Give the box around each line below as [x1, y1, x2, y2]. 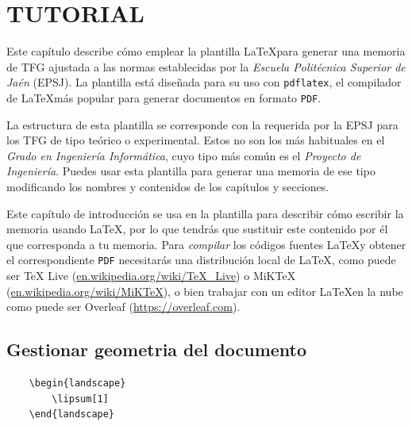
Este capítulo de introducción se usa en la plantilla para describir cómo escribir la [6, 205, 404, 221]
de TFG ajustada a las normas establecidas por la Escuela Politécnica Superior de [6, 58, 406, 75]
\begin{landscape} [29, 378, 126, 390]
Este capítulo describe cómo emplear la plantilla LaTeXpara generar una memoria [6, 43, 406, 59]
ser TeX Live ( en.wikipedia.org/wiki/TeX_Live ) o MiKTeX [6, 267, 296, 284]
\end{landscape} [29, 409, 115, 420]
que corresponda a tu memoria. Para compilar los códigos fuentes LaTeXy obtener [6, 236, 406, 252]
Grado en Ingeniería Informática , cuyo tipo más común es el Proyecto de [6, 147, 361, 163]
